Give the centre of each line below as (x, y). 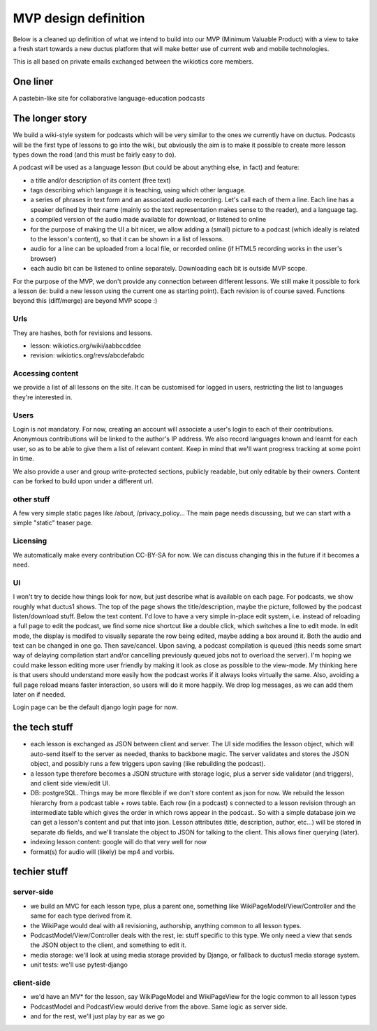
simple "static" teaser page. (53, 523)
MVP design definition (79, 18)
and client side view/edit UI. (71, 783)
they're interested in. (43, 397)
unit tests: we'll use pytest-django (79, 965)
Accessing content (46, 374)
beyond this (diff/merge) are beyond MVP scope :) (85, 301)
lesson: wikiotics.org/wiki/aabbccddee (86, 346)
